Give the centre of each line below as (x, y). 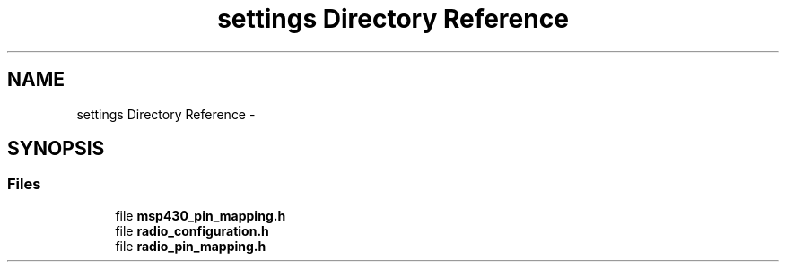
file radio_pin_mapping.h (191, 246)
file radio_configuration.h (192, 230)
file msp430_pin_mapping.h (201, 215)
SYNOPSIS (56, 149)
